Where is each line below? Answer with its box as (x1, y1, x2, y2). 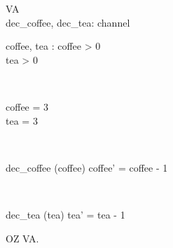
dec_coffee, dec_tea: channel (6, 15, 130, 29)
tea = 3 (6, 113, 38, 128)
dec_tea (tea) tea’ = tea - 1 (6, 207, 125, 221)
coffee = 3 (6, 99, 49, 113)
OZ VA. (6, 230, 39, 245)
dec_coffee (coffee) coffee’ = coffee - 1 (6, 160, 168, 174)
